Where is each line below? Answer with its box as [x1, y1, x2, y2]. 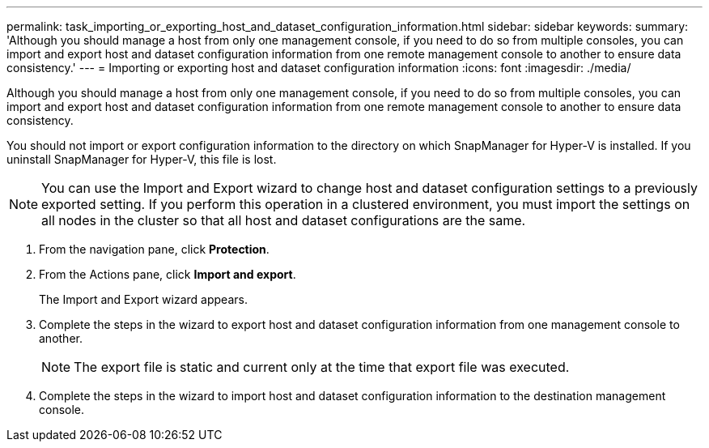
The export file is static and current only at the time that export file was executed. [74, 359, 570, 375]
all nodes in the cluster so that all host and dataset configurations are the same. [41, 212, 526, 228]
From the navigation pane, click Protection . [39, 242, 270, 256]
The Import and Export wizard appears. [39, 292, 248, 306]
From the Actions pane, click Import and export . [39, 267, 296, 281]
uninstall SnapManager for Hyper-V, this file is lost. [6, 152, 277, 166]
